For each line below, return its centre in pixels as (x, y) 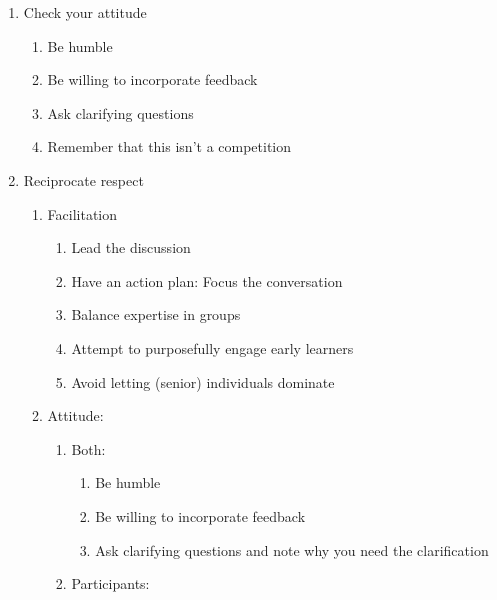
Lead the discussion (131, 247)
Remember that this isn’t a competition (169, 146)
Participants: (110, 583)
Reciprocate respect (83, 179)
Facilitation (82, 213)
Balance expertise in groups (156, 314)
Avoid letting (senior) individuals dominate (203, 381)
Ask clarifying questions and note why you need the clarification (292, 549)
